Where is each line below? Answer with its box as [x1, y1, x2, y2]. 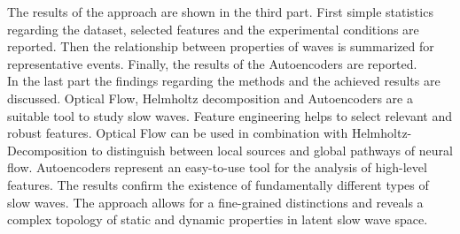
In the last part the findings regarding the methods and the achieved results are [7, 72, 441, 90]
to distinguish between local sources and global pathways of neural [91, 140, 453, 159]
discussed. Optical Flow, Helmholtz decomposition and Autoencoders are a [7, 88, 413, 107]
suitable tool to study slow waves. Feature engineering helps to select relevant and [7, 106, 453, 125]
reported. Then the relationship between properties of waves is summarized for [7, 37, 434, 56]
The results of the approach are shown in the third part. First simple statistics [7, 3, 433, 20]
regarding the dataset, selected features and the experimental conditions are [7, 19, 419, 38]
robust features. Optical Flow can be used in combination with [7, 124, 348, 142]
